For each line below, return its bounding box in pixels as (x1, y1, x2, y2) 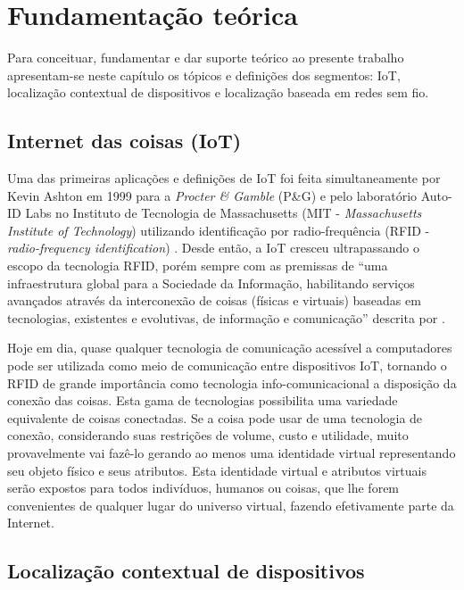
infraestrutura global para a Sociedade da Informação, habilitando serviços (7, 273, 415, 292)
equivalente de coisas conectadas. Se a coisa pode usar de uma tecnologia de (7, 408, 423, 427)
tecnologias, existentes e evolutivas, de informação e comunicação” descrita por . (7, 308, 445, 327)
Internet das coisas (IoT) (7, 127, 242, 154)
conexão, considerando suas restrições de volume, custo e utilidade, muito (7, 426, 409, 445)
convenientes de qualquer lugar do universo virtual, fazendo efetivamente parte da (7, 495, 454, 514)
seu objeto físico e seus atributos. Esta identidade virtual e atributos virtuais (7, 461, 427, 479)
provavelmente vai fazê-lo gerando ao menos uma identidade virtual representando (7, 444, 456, 462)
